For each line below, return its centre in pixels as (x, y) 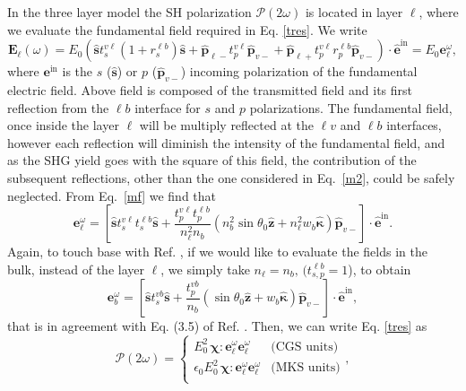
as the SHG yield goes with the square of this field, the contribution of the (212, 160)
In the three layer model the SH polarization (129, 12)
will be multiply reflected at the (226, 125)
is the (78, 71)
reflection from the (58, 107)
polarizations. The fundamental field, (351, 107)
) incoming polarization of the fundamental (299, 71)
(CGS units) (305, 347)
